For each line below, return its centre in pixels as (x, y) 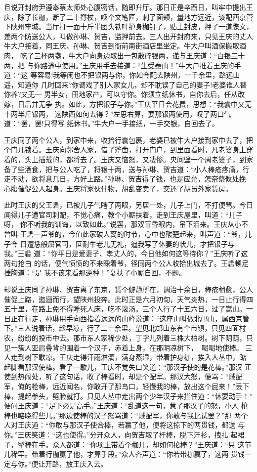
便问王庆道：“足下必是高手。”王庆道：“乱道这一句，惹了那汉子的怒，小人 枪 (126, 406)
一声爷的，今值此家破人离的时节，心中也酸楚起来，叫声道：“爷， (139, 234)
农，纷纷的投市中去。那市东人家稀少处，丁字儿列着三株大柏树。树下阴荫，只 (128, 338)
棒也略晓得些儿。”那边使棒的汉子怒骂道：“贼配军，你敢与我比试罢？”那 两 (123, 415)
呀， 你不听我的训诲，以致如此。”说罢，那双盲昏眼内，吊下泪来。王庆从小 (123, 224)
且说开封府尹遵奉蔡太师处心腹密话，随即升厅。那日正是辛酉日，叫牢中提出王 (128, 7)
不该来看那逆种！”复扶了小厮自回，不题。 (118, 273)
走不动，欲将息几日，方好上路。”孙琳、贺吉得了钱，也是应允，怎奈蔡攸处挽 (125, 179)
